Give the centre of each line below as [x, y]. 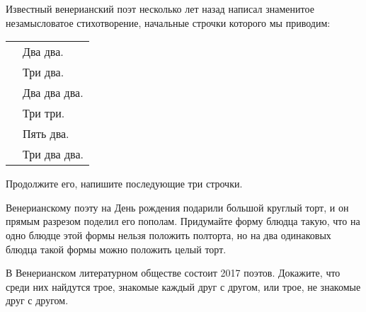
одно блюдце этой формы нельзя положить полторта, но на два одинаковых [168, 235]
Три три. [44, 113]
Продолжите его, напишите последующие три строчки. [124, 184]
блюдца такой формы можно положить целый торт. [116, 249]
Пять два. [46, 134]
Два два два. [53, 93]
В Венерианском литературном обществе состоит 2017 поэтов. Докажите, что [173, 273]
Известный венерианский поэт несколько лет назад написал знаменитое [160, 8]
